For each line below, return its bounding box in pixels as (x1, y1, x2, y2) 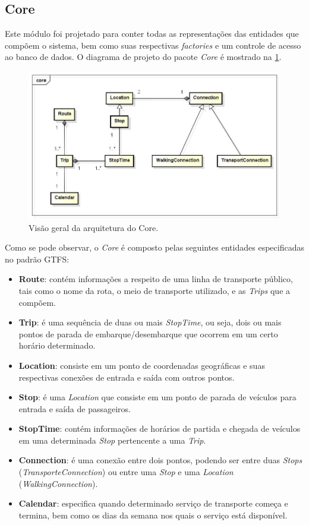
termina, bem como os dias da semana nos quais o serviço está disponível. (18, 508, 288, 521)
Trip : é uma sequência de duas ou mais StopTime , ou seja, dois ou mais (18, 316, 282, 328)
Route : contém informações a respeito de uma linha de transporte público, (18, 273, 293, 285)
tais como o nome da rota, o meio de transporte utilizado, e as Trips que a (18, 284, 291, 296)
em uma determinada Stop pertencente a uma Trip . (18, 434, 206, 446)
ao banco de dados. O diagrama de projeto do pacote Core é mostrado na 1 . (5, 50, 282, 63)
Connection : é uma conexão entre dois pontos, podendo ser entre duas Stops (18, 454, 302, 466)
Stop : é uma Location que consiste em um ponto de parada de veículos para (18, 391, 297, 403)
